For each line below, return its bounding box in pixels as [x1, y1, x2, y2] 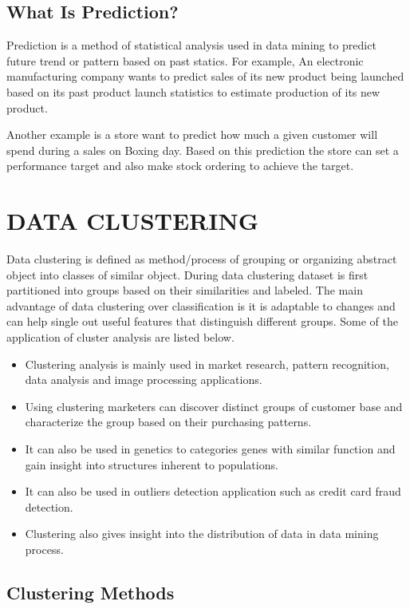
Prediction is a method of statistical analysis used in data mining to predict [6, 37, 376, 53]
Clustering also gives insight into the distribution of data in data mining [25, 525, 379, 542]
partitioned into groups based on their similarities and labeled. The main [6, 282, 363, 299]
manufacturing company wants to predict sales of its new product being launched [6, 68, 404, 85]
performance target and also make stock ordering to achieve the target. [6, 157, 354, 174]
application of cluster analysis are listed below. [6, 329, 235, 346]
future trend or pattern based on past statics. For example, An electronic [6, 52, 364, 69]
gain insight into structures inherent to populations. [25, 456, 278, 473]
